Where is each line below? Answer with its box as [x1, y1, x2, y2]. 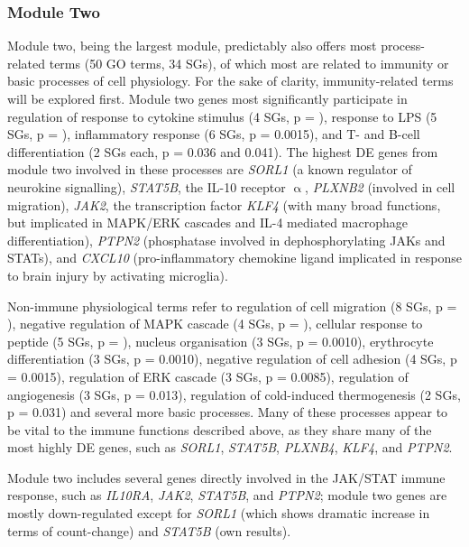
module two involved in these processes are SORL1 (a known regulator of [7, 160, 412, 179]
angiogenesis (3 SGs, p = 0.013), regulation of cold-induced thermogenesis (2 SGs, [7, 385, 461, 403]
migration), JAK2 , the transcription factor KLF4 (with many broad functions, [7, 195, 441, 214]
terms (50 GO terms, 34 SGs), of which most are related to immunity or [49, 53, 449, 72]
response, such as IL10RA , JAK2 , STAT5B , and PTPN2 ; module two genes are [7, 486, 447, 505]
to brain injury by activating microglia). [7, 265, 228, 284]
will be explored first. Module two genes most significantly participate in [7, 89, 408, 107]
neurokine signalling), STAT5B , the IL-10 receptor [7, 177, 286, 196]
